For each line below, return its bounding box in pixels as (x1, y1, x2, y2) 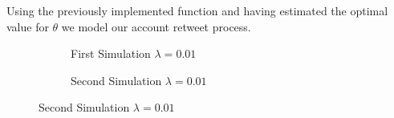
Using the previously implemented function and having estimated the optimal (6, 2, 388, 18)
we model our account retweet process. (61, 18, 251, 35)
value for (6, 18, 49, 35)
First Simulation (71, 45, 151, 62)
